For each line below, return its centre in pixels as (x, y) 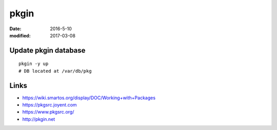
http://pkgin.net (39, 119)
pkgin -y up (34, 64)
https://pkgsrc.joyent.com (50, 105)
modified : (20, 35)
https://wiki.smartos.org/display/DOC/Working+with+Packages (89, 98)
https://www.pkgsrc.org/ (48, 112)
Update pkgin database (47, 50)
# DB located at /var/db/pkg (55, 71)
